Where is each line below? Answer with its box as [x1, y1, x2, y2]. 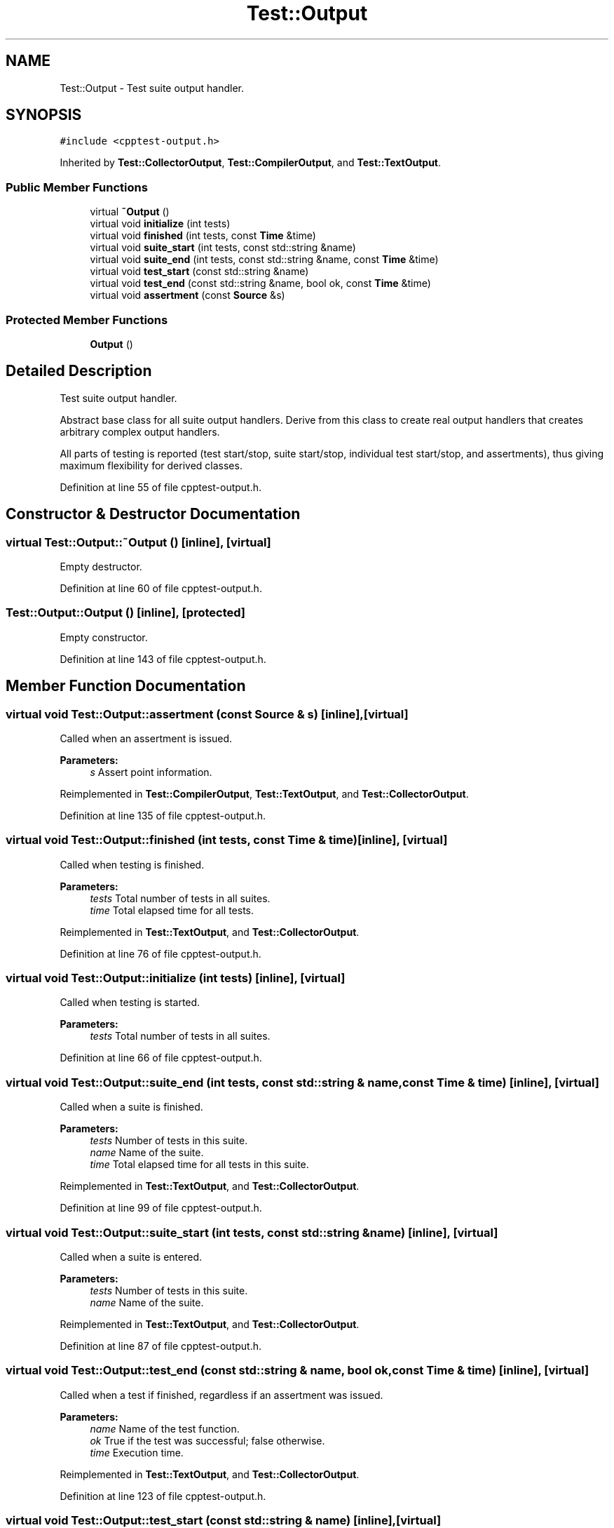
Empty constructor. [60, 631, 148, 643]
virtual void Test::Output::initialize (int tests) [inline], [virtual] [6, 971, 346, 986]
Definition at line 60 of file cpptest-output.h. [60, 582, 262, 594]
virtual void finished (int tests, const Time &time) [90, 229, 316, 242]
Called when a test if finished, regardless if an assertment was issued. [60, 1388, 383, 1401]
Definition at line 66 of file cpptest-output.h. [60, 1052, 262, 1064]
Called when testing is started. [60, 996, 200, 1009]
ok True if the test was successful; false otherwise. [90, 1434, 325, 1447]
